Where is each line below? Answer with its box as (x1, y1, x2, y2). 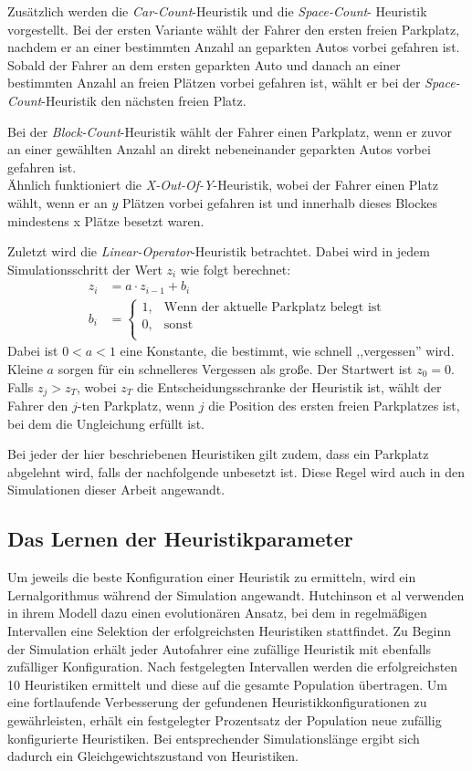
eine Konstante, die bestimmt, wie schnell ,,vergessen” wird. (120, 341, 455, 360)
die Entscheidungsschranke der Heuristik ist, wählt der (136, 377, 442, 396)
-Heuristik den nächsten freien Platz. (41, 90, 246, 109)
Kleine (7, 359, 43, 379)
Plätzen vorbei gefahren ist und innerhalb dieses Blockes (121, 193, 437, 212)
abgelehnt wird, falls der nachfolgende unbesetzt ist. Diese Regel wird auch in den (7, 462, 465, 481)
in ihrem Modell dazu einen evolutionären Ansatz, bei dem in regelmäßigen (7, 603, 427, 622)
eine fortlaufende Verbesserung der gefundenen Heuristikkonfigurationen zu (7, 693, 427, 712)
